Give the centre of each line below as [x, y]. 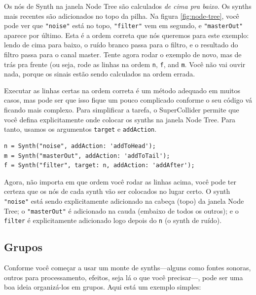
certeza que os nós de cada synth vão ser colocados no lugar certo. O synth [117, 191]
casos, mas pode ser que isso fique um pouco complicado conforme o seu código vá [128, 100]
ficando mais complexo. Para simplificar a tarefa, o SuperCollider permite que [122, 110]
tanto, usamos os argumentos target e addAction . [80, 129]
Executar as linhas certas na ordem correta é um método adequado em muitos [122, 90]
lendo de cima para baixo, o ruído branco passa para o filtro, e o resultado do [121, 45]
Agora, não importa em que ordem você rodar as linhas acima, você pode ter [120, 181]
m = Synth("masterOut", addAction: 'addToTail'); [87, 156]
